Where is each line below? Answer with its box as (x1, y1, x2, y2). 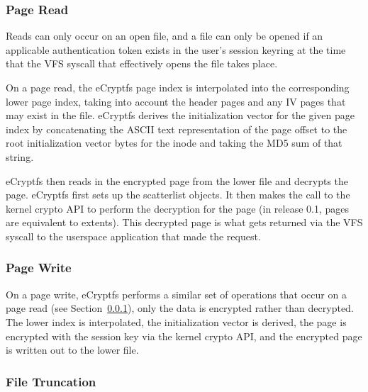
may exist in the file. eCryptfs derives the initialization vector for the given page (6, 108, 355, 123)
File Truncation (6, 372, 96, 390)
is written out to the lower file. (6, 342, 139, 357)
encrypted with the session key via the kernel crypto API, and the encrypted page (6, 328, 362, 343)
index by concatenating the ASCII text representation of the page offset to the (6, 121, 347, 136)
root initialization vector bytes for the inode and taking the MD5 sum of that (6, 135, 342, 150)
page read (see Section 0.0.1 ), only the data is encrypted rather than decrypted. (6, 301, 354, 315)
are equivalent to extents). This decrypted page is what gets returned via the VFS (6, 215, 363, 230)
